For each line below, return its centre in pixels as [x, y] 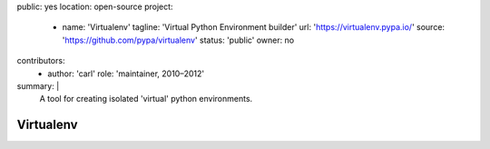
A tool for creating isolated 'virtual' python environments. [146, 99]
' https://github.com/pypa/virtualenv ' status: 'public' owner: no [178, 40]
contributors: [41, 61]
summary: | [38, 85]
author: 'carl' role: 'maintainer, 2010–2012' [126, 74]
